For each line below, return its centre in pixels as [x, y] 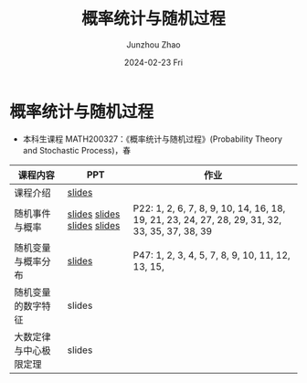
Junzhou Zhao [153, 44]
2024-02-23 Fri [153, 62]
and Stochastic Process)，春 [77, 150]
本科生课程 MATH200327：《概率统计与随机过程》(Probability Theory [153, 139]
